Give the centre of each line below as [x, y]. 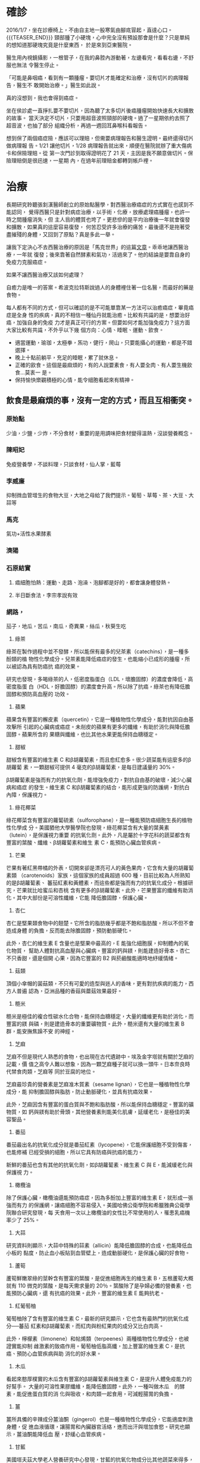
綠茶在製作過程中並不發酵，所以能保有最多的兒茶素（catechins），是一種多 [98, 651]
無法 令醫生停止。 [38, 65]
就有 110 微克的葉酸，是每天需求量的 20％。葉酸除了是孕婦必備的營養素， [96, 1285]
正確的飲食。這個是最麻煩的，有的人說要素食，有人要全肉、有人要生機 [101, 365]
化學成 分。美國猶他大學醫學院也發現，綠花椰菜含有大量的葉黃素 [90, 827]
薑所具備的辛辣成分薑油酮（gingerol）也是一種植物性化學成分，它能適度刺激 [100, 1419]
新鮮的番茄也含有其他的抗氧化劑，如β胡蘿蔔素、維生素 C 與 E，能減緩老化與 [99, 1165]
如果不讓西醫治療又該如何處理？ [45, 275]
